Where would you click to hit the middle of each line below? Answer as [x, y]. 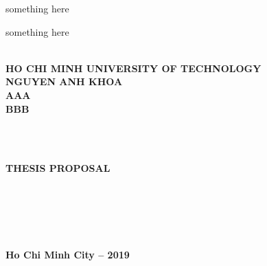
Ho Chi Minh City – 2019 [68, 255]
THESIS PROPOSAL [58, 168]
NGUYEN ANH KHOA [64, 81]
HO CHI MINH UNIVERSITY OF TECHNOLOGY [133, 68]
